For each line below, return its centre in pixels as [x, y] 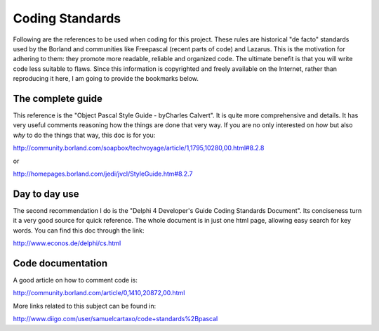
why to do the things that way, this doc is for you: [84, 135]
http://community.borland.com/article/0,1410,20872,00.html [99, 293]
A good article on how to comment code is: [75, 280]
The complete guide [58, 98]
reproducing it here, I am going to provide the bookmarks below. [106, 79]
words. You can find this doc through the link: [79, 230]
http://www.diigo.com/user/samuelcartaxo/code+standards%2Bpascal [115, 319]
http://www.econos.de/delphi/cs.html [67, 243]
